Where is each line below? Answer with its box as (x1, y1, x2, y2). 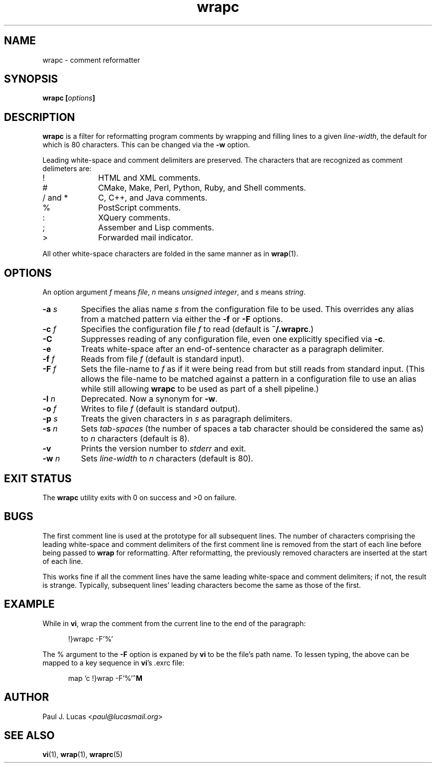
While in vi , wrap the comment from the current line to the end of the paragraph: (42, 619, 306, 628)
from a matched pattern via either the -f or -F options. (81, 314, 283, 325)
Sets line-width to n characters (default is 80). (81, 453, 253, 464)
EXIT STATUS (4, 472, 72, 485)
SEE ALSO (4, 729, 55, 742)
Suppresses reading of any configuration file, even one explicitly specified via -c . (81, 334, 385, 344)
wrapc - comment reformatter (42, 55, 140, 64)
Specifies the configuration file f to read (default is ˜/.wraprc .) (81, 324, 314, 334)
